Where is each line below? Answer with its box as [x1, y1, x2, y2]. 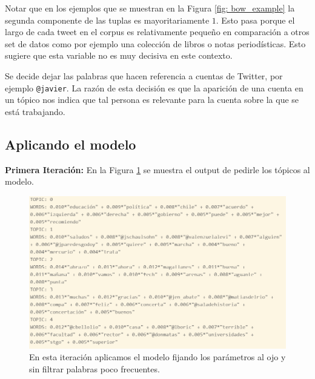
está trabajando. [5, 105, 65, 117]
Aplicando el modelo [5, 134, 136, 153]
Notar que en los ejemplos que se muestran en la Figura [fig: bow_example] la [5, 2, 295, 14]
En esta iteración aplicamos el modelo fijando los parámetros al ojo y [29, 351, 286, 363]
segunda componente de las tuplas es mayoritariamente [5, 13, 210, 26]
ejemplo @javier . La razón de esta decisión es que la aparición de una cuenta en [5, 81, 303, 94]
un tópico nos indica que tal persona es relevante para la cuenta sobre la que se [5, 93, 299, 106]
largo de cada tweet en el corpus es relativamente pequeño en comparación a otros [5, 25, 310, 38]
